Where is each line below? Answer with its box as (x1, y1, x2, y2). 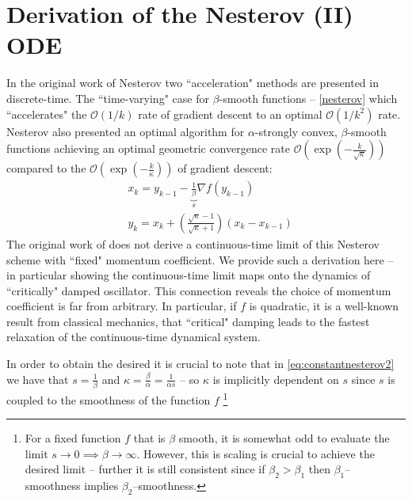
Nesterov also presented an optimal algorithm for (6, 123, 245, 139)
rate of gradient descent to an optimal (138, 105, 322, 122)
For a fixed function (25, 430, 121, 446)
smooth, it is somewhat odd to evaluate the (178, 430, 390, 446)
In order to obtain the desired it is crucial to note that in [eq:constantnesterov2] (6, 355, 395, 372)
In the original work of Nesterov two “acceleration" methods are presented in (6, 74, 379, 91)
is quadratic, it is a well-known (249, 298, 399, 314)
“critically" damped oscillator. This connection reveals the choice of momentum (6, 282, 391, 298)
